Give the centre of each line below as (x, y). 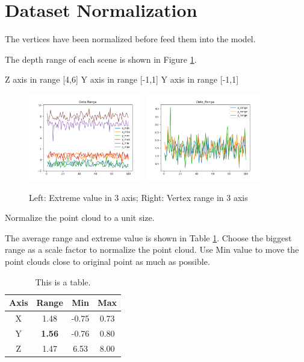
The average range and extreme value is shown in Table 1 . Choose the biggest (148, 237)
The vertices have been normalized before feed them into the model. (130, 39)
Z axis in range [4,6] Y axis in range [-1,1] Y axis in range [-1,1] (122, 79)
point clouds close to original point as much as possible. (107, 261)
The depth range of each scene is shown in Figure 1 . (101, 59)
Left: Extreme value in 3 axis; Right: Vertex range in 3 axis (138, 197)
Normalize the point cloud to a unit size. (80, 218)
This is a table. (63, 281)
